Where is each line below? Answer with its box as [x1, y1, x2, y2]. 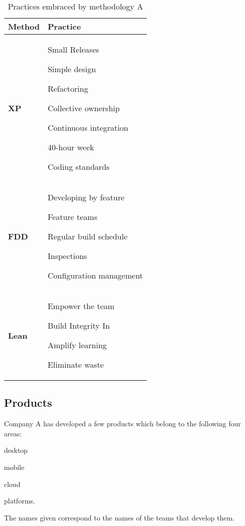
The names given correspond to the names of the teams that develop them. [4, 512, 234, 522]
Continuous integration [48, 122, 128, 133]
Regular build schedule [48, 230, 128, 242]
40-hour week [48, 141, 94, 153]
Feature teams [48, 211, 98, 222]
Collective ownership [48, 102, 120, 114]
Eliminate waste [48, 359, 104, 370]
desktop [4, 445, 28, 455]
